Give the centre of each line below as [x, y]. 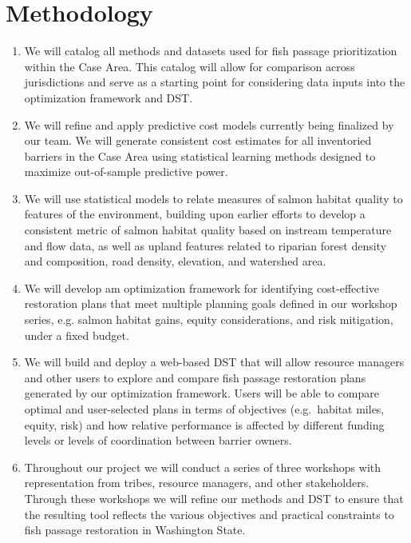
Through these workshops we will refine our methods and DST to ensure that [214, 498]
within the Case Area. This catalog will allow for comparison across [190, 66]
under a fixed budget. [77, 335]
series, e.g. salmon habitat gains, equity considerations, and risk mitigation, [209, 319]
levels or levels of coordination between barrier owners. [158, 440]
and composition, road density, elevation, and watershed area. [175, 261]
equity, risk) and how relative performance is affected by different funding [204, 424]
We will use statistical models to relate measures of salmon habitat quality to [213, 198]
